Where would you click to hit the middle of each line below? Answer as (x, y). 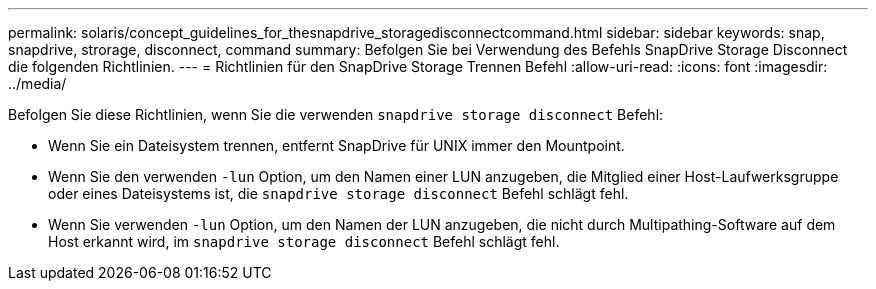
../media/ (37, 83)
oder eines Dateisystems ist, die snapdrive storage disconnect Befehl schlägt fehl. (338, 193)
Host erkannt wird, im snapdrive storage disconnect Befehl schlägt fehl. (304, 241)
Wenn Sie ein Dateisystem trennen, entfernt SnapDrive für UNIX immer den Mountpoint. (336, 145)
